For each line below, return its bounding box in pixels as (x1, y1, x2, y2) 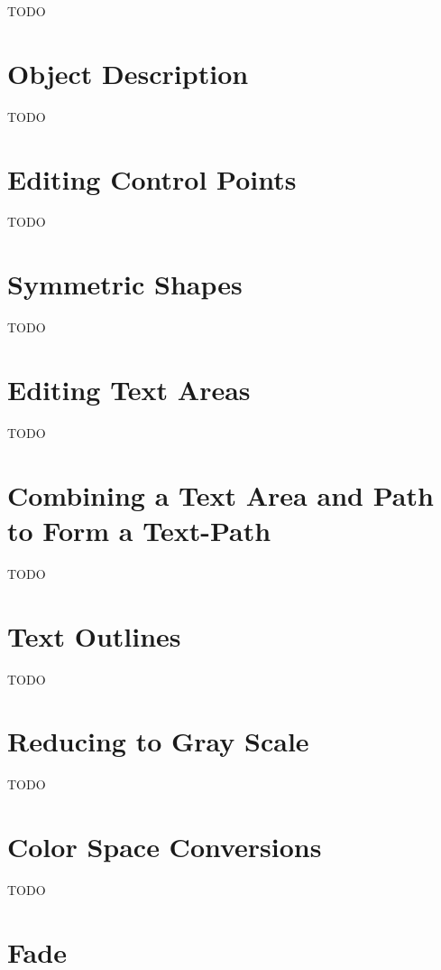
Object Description (7, 54, 249, 91)
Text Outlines (7, 617, 181, 654)
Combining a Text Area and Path (7, 476, 434, 513)
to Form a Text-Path (7, 511, 271, 548)
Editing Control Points (7, 160, 297, 197)
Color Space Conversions (7, 828, 322, 864)
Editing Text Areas (7, 370, 251, 407)
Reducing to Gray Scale (7, 723, 309, 760)
